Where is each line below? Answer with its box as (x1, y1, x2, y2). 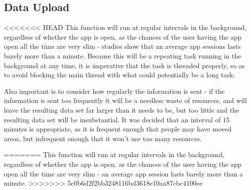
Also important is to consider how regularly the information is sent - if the (4, 86, 225, 96)
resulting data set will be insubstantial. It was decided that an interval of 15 (4, 114, 230, 124)
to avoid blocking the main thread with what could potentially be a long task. (4, 70, 236, 80)
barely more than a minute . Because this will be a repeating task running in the (4, 50, 241, 60)
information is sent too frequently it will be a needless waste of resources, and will (4, 95, 247, 105)
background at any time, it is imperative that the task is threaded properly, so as (4, 60, 245, 70)
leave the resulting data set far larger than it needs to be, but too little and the (4, 104, 239, 115)
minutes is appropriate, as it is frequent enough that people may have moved (4, 124, 232, 134)
